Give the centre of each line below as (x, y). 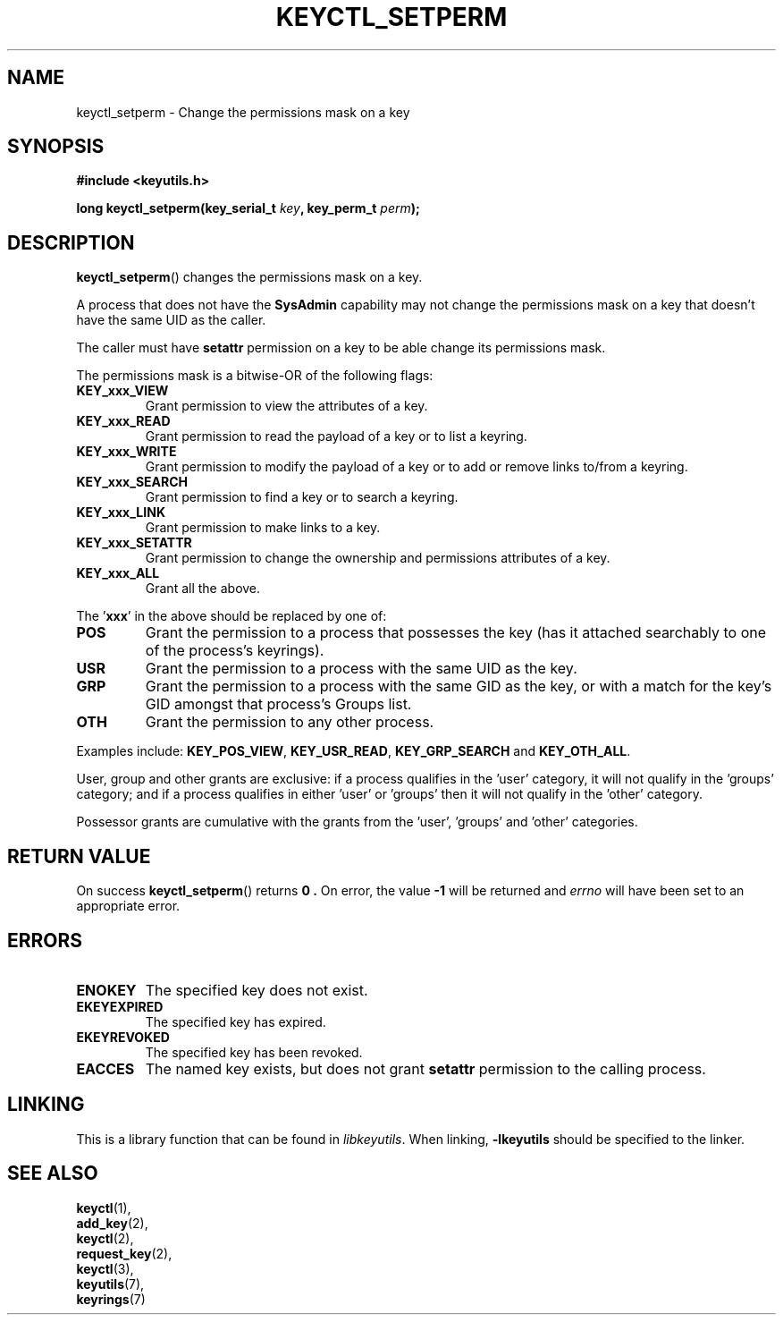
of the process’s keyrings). (235, 651)
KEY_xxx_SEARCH (132, 482)
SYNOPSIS (56, 147)
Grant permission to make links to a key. (263, 528)
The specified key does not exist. (257, 990)
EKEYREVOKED (123, 1037)
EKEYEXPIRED (120, 1006)
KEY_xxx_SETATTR (134, 543)
